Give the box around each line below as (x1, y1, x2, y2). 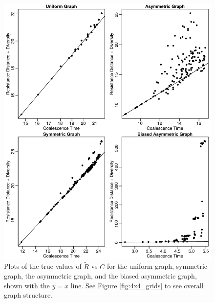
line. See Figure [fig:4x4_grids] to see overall (70, 280, 204, 290)
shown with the (4, 280, 50, 290)
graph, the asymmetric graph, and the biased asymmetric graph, (4, 271, 197, 281)
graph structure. (4, 290, 52, 300)
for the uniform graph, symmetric (107, 261, 208, 271)
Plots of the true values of (4, 261, 82, 271)
